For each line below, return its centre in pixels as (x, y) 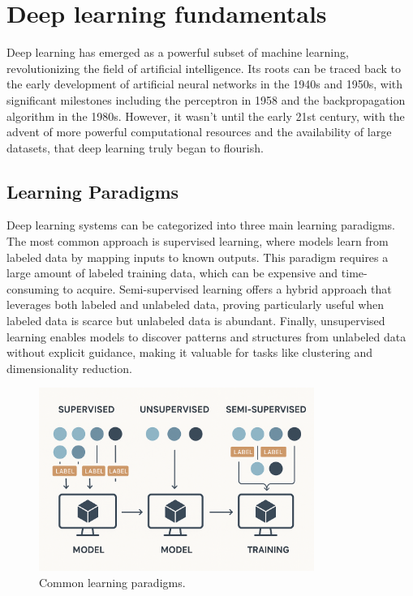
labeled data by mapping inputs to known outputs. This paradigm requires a (198, 257)
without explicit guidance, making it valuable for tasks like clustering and (190, 352)
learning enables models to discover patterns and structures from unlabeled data (206, 336)
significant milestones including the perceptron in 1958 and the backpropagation (206, 99)
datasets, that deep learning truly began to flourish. (135, 147)
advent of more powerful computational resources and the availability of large (199, 132)
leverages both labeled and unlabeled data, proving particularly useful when (196, 304)
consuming (33, 288)
